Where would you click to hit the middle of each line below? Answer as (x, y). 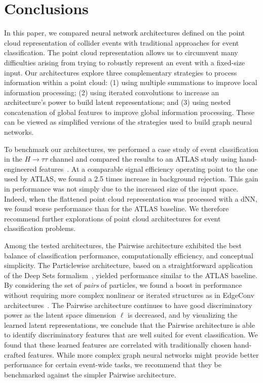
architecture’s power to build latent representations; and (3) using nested (118, 102)
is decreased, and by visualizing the (183, 315)
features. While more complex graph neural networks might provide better (143, 354)
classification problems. (40, 228)
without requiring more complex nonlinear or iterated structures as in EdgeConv (129, 295)
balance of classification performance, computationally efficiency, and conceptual (129, 255)
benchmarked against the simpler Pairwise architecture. (90, 374)
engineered (21, 168)
